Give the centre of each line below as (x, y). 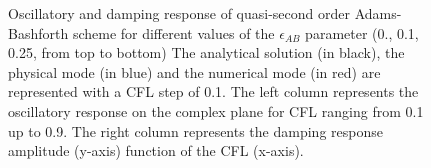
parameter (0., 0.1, (362, 32)
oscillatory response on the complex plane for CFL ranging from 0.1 (216, 110)
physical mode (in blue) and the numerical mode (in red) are (194, 71)
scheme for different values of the (173, 32)
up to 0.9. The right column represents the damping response (195, 130)
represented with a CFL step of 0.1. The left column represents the (213, 91)
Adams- (378, 13)
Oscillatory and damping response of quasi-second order (179, 13)
